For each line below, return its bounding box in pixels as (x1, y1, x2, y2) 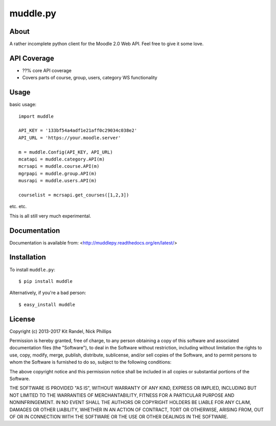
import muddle (18, 113, 54, 119)
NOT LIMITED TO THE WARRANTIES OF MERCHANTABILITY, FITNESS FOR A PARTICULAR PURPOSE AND (9, 392, 235, 398)
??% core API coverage (22, 67, 72, 74)
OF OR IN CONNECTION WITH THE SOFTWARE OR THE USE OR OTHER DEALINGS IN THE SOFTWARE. (9, 413, 228, 419)
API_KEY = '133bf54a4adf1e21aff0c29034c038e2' (18, 128, 137, 133)
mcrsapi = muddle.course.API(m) (18, 164, 100, 169)
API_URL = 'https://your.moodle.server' (18, 134, 121, 141)
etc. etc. (9, 204, 27, 210)
